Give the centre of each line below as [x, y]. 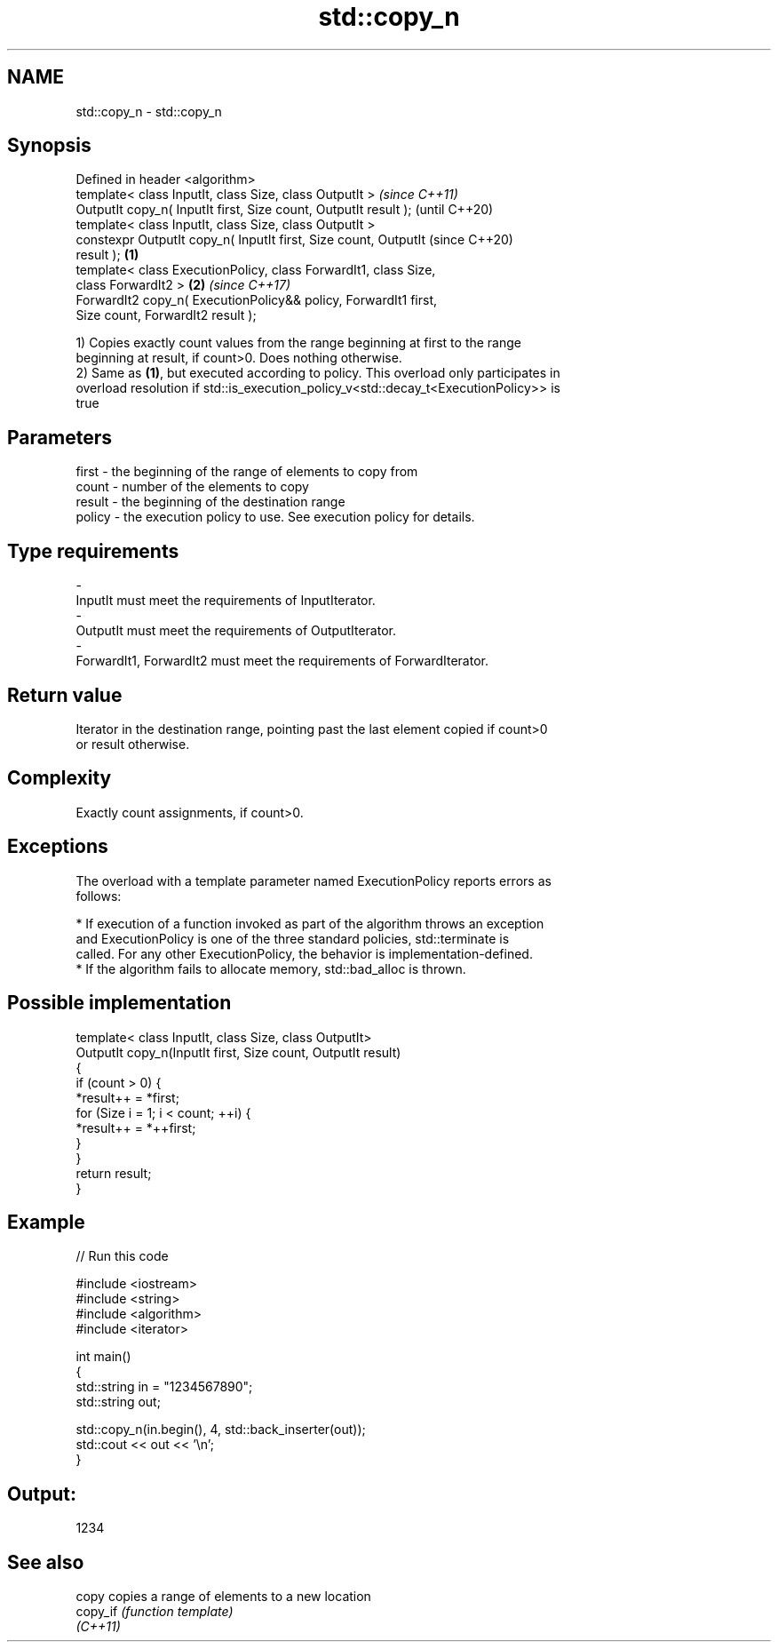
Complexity [60, 778]
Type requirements [93, 551]
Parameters [60, 437]
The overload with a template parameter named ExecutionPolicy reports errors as [314, 880]
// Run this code [122, 1256]
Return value [65, 695]
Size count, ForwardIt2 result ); [166, 315]
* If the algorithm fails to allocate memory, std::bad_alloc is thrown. [271, 968]
